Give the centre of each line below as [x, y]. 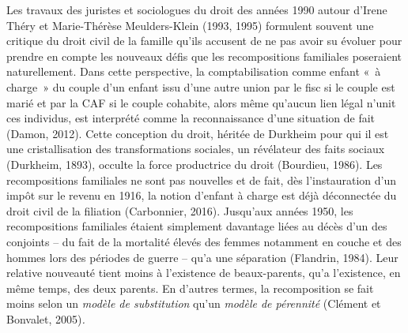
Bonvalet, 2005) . [46, 318]
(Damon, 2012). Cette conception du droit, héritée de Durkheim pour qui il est [198, 133]
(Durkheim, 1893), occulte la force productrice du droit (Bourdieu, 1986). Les [195, 164]
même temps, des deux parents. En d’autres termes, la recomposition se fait [190, 288]
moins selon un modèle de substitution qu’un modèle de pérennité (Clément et [194, 303]
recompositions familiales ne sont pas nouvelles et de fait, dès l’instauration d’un [202, 180]
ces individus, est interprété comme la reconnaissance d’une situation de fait [191, 118]
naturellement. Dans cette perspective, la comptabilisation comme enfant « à [194, 71]
